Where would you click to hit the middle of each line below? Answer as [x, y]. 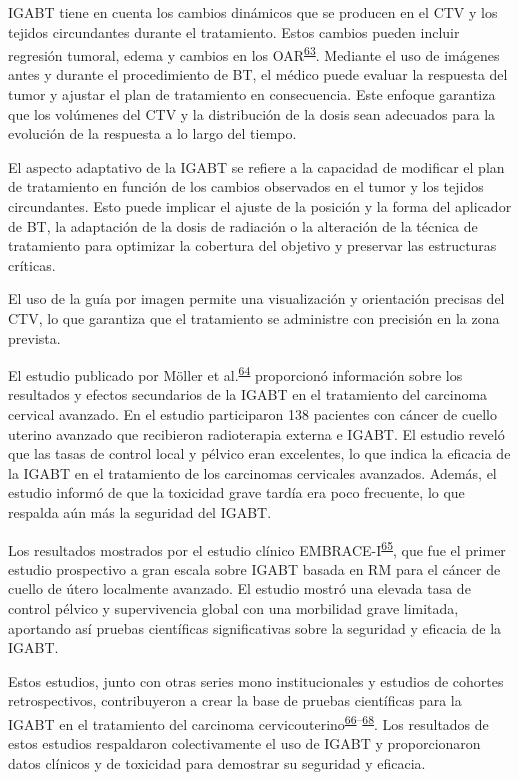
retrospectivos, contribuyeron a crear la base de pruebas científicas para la [235, 700]
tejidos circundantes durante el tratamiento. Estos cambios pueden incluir [234, 31]
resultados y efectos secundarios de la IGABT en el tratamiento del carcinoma [248, 394]
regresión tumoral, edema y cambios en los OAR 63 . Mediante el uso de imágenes [254, 53]
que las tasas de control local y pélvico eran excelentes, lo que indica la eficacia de [259, 453]
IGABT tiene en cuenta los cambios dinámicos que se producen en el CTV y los [253, 12]
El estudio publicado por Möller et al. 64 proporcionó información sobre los [235, 373]
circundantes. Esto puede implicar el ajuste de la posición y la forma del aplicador [260, 206]
